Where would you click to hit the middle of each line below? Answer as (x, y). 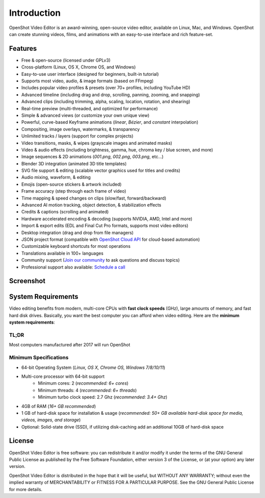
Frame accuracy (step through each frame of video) (74, 191)
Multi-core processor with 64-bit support (63, 376)
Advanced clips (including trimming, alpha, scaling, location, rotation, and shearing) (106, 101)
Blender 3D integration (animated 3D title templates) (74, 164)
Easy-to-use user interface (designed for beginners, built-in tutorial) (90, 74)
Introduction (35, 13)
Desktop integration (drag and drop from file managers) (78, 232)
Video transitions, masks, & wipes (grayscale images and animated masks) (97, 143)
